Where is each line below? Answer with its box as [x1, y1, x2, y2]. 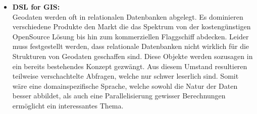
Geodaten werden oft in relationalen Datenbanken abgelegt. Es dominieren [12, 11, 243, 22]
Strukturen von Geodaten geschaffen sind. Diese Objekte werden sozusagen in [12, 50, 253, 61]
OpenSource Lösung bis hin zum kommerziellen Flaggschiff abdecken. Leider [12, 31, 249, 41]
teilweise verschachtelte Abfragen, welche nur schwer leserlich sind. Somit [12, 71, 239, 81]
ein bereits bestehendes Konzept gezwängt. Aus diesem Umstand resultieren [12, 61, 247, 71]
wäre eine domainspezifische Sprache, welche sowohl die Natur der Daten [12, 80, 238, 91]
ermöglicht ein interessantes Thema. [12, 100, 124, 110]
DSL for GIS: [12, 2, 60, 12]
